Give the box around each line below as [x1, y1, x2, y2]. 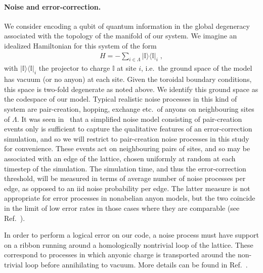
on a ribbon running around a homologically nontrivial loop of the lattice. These [4, 239, 253, 250]
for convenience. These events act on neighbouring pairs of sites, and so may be [4, 143, 250, 154]
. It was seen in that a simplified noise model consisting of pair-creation [17, 113, 242, 124]
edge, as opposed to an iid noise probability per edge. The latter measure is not [4, 183, 250, 193]
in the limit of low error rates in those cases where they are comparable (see [4, 202, 240, 213]
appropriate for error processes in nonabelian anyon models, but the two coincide [4, 193, 255, 203]
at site [117, 63, 137, 73]
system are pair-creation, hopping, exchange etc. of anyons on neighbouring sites [4, 103, 254, 114]
